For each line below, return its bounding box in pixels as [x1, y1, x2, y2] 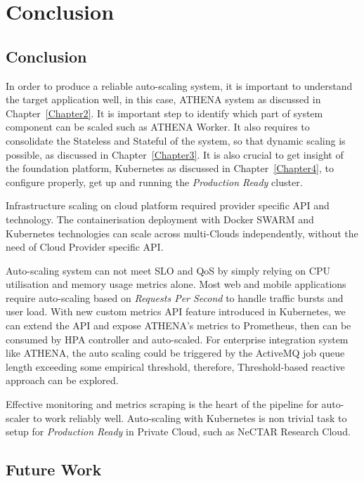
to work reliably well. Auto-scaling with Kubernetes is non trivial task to [32, 410, 347, 425]
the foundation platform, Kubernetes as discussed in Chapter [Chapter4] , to [6, 161, 334, 176]
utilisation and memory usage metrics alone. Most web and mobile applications [6, 277, 346, 291]
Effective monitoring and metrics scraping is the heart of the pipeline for [6, 397, 318, 411]
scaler [6, 410, 30, 425]
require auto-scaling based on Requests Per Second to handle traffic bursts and [6, 290, 344, 305]
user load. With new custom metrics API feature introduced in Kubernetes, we [6, 304, 346, 319]
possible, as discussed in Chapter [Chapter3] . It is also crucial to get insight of [6, 147, 344, 162]
